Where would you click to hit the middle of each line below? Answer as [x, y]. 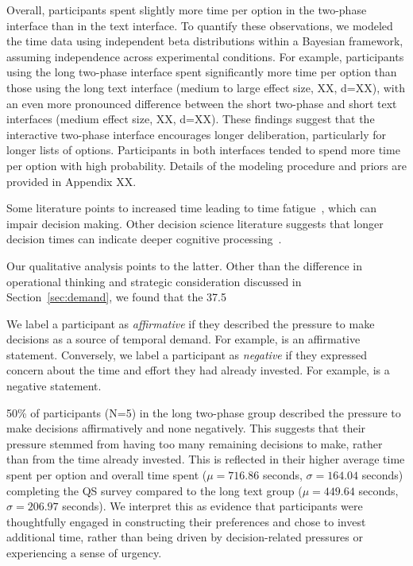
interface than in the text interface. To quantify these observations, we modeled [200, 25]
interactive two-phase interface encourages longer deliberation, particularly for [197, 134]
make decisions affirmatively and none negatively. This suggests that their [186, 428]
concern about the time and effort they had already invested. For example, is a [198, 370]
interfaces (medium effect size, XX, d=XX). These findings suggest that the [191, 119]
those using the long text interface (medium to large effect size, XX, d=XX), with [206, 87]
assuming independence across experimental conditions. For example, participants [205, 56]
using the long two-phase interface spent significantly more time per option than [202, 72]
